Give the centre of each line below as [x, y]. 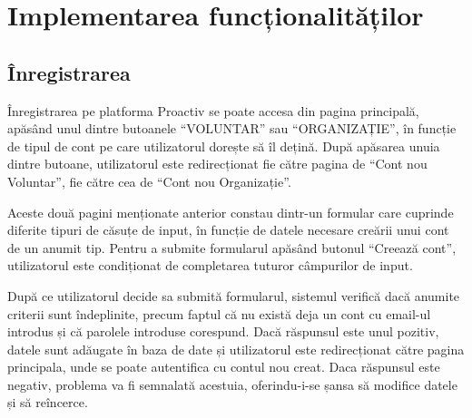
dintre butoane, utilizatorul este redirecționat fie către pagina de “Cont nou [217, 164]
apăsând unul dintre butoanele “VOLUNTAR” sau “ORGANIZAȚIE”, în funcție [232, 128]
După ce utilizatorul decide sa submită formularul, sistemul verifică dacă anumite [234, 295]
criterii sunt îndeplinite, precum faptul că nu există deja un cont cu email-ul [219, 313]
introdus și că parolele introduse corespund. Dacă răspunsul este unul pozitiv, [223, 331]
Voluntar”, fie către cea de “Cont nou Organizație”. [149, 181]
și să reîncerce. [48, 402]
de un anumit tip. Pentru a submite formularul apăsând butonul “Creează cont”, [232, 247]
